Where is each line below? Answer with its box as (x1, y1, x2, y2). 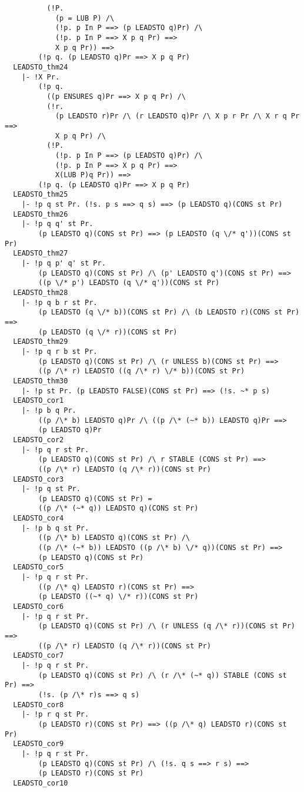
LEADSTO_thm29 (13, 337, 68, 346)
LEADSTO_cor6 (13, 602, 64, 611)
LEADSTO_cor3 (13, 475, 64, 483)
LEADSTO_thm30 (13, 376, 68, 385)
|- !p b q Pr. (21, 406, 76, 415)
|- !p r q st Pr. (21, 710, 89, 719)
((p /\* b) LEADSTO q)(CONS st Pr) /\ (38, 533, 190, 542)
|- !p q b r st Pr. (21, 298, 98, 307)
